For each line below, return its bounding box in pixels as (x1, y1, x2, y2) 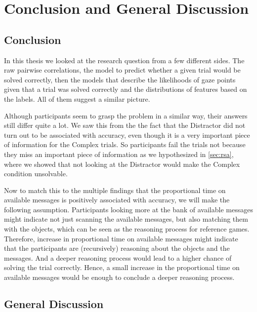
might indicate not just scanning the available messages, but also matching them (4, 214, 248, 224)
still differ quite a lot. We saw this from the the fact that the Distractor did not (4, 120, 246, 130)
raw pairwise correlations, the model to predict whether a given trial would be (4, 65, 241, 75)
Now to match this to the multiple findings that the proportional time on (4, 185, 226, 195)
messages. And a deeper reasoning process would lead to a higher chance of (4, 252, 232, 263)
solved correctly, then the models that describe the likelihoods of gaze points (4, 74, 236, 84)
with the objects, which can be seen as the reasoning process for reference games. (4, 224, 250, 234)
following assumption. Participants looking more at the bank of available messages (4, 204, 253, 214)
